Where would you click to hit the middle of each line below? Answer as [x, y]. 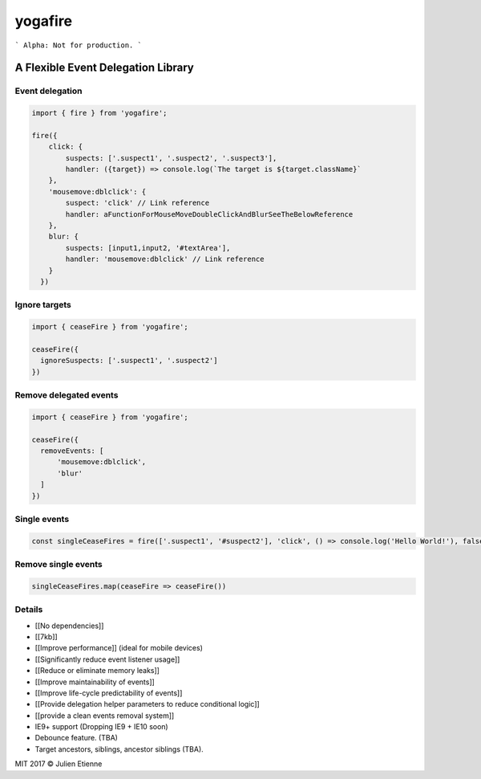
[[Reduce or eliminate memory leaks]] [97, 671]
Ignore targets [43, 305]
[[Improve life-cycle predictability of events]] [109, 693]
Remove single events [59, 565]
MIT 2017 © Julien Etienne [59, 764]
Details [29, 610]
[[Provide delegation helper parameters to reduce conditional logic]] [147, 704]
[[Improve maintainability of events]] [95, 682]
